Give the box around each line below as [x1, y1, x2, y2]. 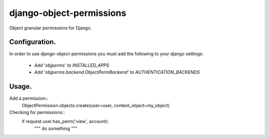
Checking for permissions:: [9, 109, 65, 115]
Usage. [9, 82, 32, 91]
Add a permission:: [9, 95, 48, 102]
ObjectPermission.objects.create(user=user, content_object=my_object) [21, 102, 170, 108]
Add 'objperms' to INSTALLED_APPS [34, 62, 109, 68]
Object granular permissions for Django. [9, 25, 92, 31]
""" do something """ [34, 125, 77, 132]
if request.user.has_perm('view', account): [21, 119, 109, 125]
